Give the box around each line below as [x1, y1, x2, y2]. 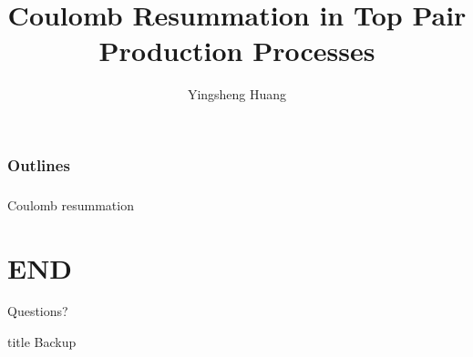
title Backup [7, 332, 77, 352]
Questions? [7, 301, 68, 321]
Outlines [7, 153, 70, 176]
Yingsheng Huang [187, 85, 287, 104]
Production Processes [98, 32, 375, 69]
